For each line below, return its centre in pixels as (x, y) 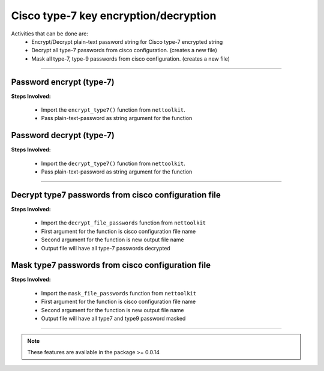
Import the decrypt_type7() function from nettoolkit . (113, 163)
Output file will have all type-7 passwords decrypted (106, 248)
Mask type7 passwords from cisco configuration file (111, 265)
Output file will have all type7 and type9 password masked (113, 319)
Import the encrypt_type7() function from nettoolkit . (113, 110)
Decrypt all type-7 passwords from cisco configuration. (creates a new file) (124, 50)
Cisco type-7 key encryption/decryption (114, 16)
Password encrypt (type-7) (63, 82)
